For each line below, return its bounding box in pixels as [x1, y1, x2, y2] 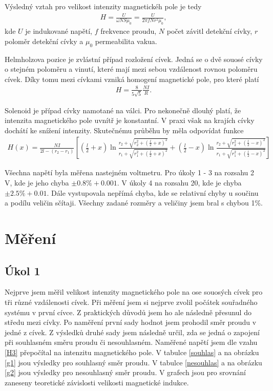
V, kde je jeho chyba [5, 177, 69, 188]
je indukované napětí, [25, 26, 92, 36]
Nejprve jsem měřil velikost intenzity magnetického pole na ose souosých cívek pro [5, 286, 263, 297]
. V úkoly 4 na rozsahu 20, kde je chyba [117, 177, 242, 188]
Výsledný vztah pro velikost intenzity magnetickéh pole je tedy [5, 1, 202, 11]
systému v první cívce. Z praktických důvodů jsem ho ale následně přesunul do [5, 306, 251, 317]
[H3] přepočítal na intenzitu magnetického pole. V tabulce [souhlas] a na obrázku [5, 346, 259, 357]
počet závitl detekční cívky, [166, 26, 253, 36]
